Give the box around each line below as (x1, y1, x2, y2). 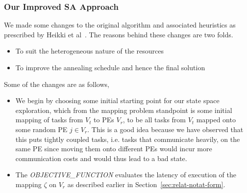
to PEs (94, 114, 114, 125)
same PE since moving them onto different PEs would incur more (15, 143, 212, 154)
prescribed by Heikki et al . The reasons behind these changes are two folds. (4, 29, 233, 39)
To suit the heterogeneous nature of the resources (15, 46, 164, 56)
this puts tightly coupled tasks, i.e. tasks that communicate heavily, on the (15, 134, 240, 144)
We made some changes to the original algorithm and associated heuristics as (4, 20, 236, 30)
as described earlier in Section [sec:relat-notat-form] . (67, 179, 225, 189)
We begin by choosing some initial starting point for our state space (15, 95, 220, 106)
